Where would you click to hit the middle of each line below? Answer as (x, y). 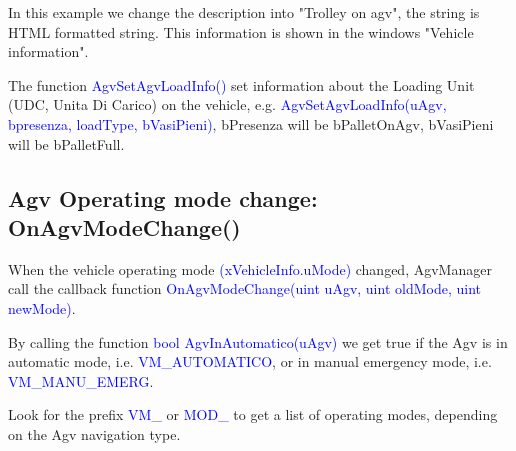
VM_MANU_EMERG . (81, 380)
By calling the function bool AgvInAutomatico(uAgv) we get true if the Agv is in (258, 341)
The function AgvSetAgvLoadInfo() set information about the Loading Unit (241, 84)
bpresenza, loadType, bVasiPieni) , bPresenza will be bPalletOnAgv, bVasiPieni (251, 123)
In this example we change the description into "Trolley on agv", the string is (244, 12)
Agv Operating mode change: (163, 197)
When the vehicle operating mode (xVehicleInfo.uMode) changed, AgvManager (250, 268)
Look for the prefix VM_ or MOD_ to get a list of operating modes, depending (253, 414)
